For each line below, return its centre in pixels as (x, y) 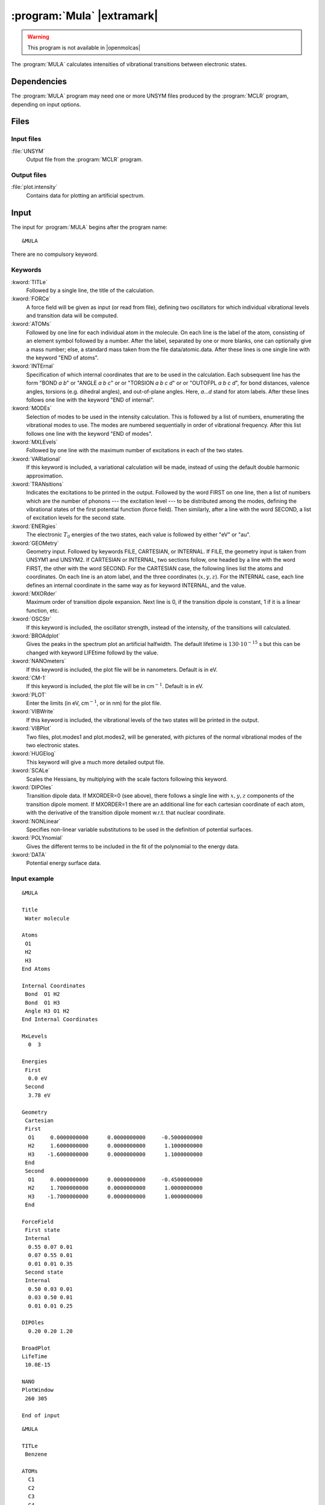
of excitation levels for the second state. (76, 518)
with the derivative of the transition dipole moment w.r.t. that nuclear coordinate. (126, 813)
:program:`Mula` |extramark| (85, 16)
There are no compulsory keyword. (55, 254)
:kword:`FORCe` (31, 299)
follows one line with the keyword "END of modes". (89, 433)
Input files (26, 139)
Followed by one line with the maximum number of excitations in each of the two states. (135, 450)
